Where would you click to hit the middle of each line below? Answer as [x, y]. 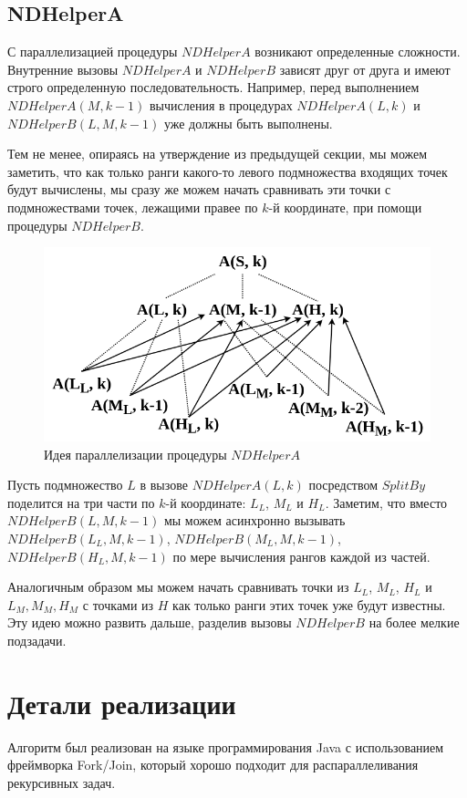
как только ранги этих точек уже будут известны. [309, 604]
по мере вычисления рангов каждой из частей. [301, 556]
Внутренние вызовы [63, 69]
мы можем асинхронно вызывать [254, 520]
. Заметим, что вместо [386, 502]
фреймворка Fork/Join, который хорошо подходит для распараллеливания [213, 765]
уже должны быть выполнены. [248, 123]
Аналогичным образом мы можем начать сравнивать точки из [178, 587]
